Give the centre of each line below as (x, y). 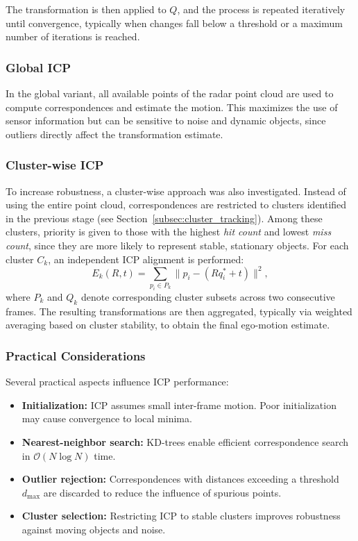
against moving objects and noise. (94, 529)
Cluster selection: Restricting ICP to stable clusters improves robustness (181, 516)
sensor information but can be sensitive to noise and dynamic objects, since (166, 120)
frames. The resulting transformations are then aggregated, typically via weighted (179, 311)
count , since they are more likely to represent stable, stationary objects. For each (177, 245)
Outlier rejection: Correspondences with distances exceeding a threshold (180, 479)
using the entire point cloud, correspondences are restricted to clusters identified (176, 205)
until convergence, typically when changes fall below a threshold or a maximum (174, 23)
